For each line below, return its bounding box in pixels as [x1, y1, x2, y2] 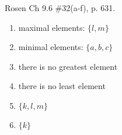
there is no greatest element [18, 60, 118, 72]
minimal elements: [18, 41, 83, 53]
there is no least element [18, 80, 106, 92]
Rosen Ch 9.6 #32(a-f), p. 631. [5, 2, 116, 13]
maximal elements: [18, 21, 85, 33]
